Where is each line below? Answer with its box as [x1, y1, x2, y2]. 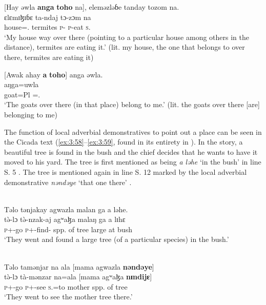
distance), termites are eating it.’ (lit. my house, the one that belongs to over [4, 42, 245, 52]
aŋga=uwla [4, 79, 39, 90]
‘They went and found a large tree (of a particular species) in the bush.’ [4, 234, 229, 245]
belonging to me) [4, 109, 57, 119]
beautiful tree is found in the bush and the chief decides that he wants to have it [4, 146, 258, 157]
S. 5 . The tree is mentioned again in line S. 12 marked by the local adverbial [4, 166, 247, 177]
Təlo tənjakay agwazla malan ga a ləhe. [4, 204, 128, 214]
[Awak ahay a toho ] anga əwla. [4, 69, 103, 79]
